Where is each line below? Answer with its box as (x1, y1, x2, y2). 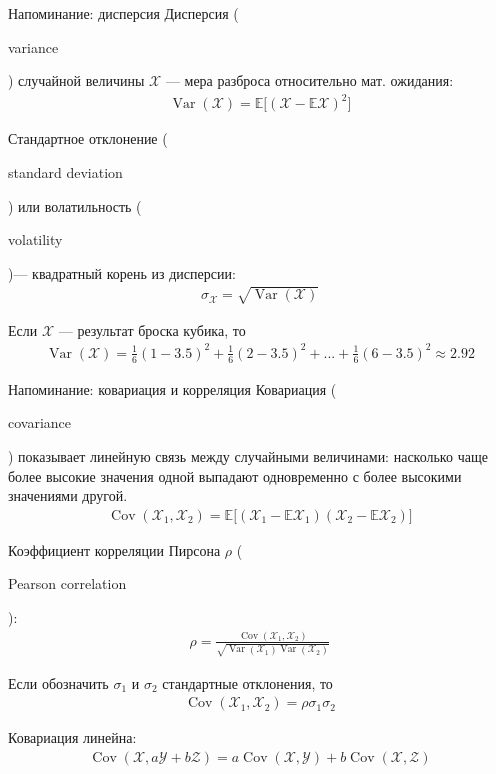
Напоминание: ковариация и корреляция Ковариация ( (8, 378, 337, 399)
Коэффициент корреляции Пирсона (8, 539, 221, 560)
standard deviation (8, 161, 123, 182)
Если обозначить (8, 672, 109, 693)
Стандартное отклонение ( (8, 128, 168, 149)
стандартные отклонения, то (162, 672, 333, 693)
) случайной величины (8, 70, 145, 91)
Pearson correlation (8, 573, 127, 594)
